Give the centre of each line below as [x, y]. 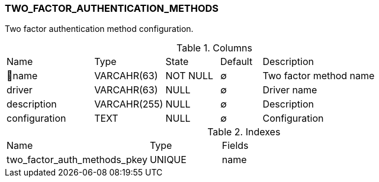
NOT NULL [189, 76]
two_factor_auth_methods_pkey [77, 160]
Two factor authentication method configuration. [99, 29]
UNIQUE [168, 160]
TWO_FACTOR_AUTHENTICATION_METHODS [112, 8]
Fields [235, 146]
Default [236, 62]
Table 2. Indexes [244, 132]
